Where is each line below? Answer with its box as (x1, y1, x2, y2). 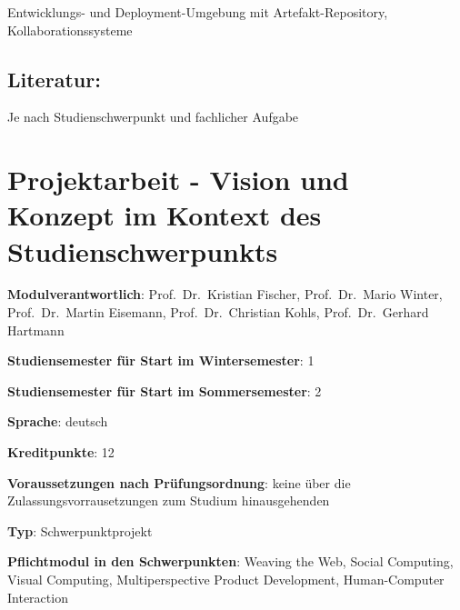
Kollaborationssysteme (7, 20, 133, 39)
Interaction (7, 587, 68, 606)
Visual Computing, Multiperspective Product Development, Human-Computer (7, 570, 445, 589)
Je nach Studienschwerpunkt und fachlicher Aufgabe (7, 107, 299, 126)
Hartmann (7, 320, 65, 339)
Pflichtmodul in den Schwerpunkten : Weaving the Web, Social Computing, (7, 552, 454, 571)
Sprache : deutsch (7, 412, 108, 431)
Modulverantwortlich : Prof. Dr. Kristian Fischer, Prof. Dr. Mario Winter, (7, 285, 443, 304)
